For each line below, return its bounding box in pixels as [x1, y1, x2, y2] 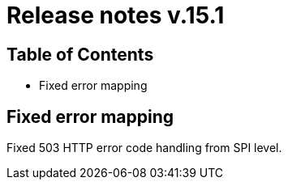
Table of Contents [6, 44, 154, 65]
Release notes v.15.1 [6, 2, 225, 29]
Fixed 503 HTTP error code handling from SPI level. [6, 141, 282, 155]
